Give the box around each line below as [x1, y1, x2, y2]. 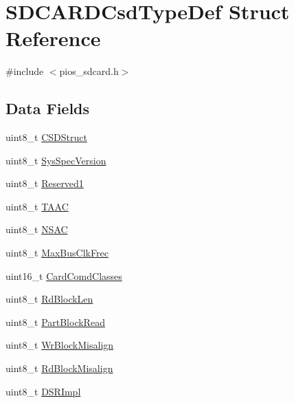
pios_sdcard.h [59, 64, 119, 78]
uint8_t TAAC [5, 199, 69, 213]
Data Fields [5, 98, 90, 119]
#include [5, 64, 44, 78]
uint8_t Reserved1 [5, 176, 84, 190]
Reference [5, 24, 101, 52]
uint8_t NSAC [5, 222, 68, 237]
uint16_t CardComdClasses [5, 268, 122, 283]
